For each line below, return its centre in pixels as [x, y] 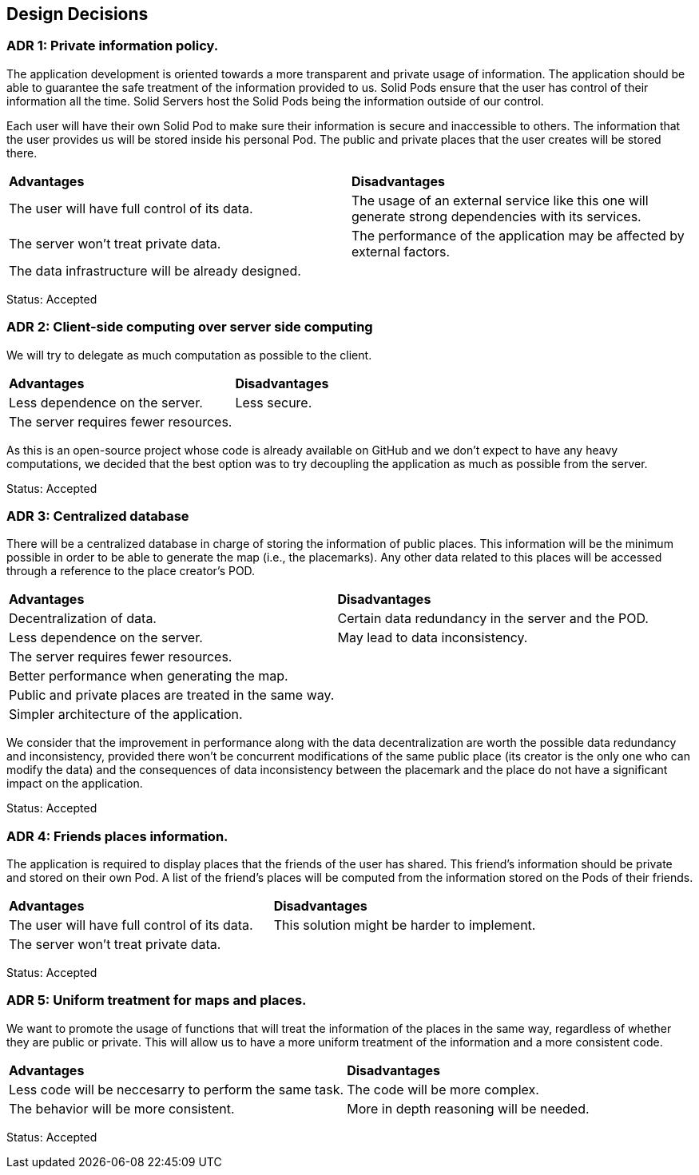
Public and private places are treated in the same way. [172, 695]
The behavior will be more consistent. [122, 1108]
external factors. [401, 251]
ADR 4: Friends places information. [117, 836]
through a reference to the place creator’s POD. [131, 571]
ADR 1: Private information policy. [113, 46]
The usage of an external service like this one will [500, 200]
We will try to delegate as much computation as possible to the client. [189, 355]
